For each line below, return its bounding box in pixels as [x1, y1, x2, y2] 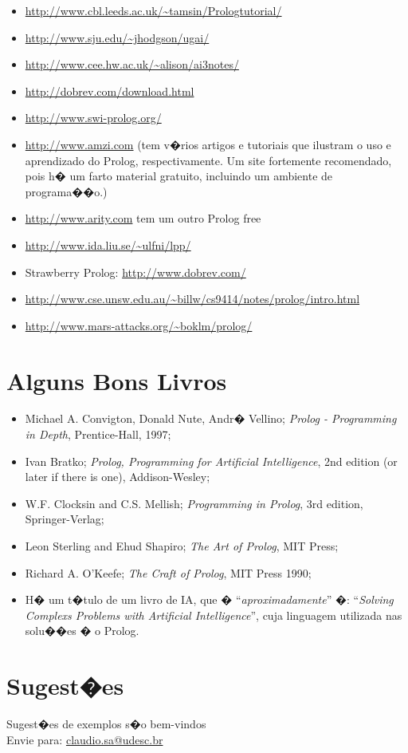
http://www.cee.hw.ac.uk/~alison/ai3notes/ [25, 56, 239, 73]
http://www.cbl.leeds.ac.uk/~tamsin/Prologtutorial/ [25, 2, 282, 18]
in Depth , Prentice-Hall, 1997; [25, 426, 171, 443]
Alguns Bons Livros [6, 364, 227, 396]
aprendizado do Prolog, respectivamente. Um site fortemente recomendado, [25, 152, 392, 168]
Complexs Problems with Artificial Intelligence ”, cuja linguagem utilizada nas [25, 606, 402, 623]
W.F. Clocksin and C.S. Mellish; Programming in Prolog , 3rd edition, [25, 495, 363, 511]
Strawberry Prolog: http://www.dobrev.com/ [25, 263, 246, 280]
